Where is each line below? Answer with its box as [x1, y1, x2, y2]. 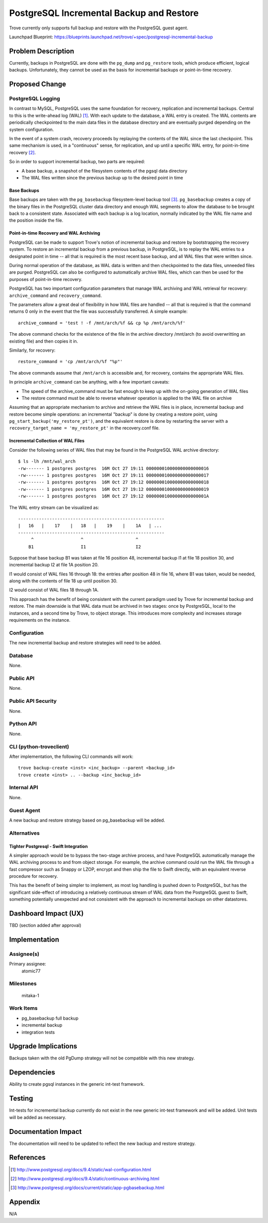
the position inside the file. [9, 217, 64, 223]
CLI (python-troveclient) [9, 743, 69, 750]
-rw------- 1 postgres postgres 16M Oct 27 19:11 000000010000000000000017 [18, 472, 209, 478]
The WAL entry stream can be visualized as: [9, 504, 99, 510]
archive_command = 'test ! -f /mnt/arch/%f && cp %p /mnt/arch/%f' [18, 320, 186, 326]
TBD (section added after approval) [9, 923, 81, 929]
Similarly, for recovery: [9, 347, 56, 353]
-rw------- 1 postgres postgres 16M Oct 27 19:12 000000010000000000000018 [18, 479, 209, 485]
